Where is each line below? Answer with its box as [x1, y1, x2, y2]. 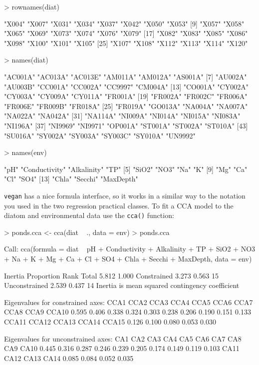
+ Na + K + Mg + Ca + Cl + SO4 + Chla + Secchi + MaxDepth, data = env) [4, 253, 252, 263]
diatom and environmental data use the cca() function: [4, 210, 174, 220]
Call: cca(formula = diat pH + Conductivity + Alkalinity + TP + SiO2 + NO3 [4, 243, 256, 254]
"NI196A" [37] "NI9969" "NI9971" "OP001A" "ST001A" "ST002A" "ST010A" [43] [4, 120, 248, 130]
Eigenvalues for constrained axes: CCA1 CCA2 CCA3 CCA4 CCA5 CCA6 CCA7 [4, 296, 253, 307]
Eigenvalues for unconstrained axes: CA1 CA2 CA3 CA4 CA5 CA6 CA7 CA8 [4, 333, 242, 343]
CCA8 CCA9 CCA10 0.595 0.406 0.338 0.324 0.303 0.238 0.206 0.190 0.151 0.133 [4, 306, 252, 317]
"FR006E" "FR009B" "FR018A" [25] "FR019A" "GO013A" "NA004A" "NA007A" [4, 100, 248, 111]
